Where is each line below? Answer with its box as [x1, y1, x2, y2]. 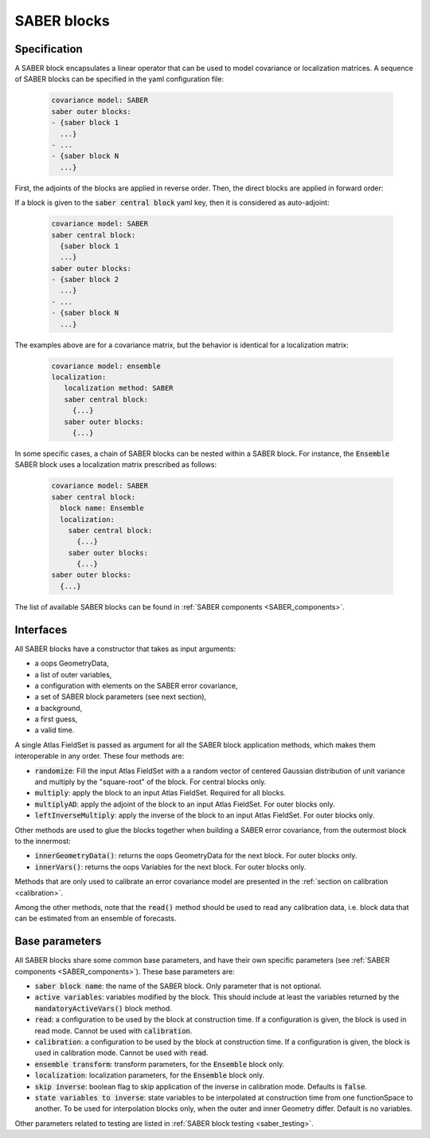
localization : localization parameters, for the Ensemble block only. [34, 1070, 265, 1080]
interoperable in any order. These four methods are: [14, 751, 185, 761]
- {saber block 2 [51, 275, 119, 284]
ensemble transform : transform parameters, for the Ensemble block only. [34, 1059, 285, 1069]
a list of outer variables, [34, 669, 112, 679]
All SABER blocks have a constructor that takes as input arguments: [14, 644, 236, 653]
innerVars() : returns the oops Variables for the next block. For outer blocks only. [34, 861, 307, 872]
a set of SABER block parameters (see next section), [34, 692, 207, 701]
